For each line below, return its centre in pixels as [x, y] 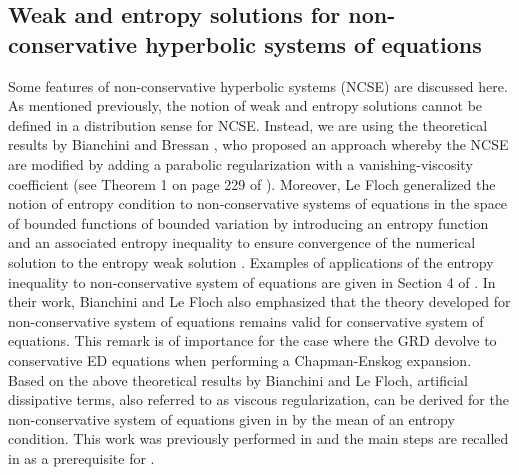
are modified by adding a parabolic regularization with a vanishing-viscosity [240, 163]
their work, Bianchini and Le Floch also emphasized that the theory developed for [259, 301]
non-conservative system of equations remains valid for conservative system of [246, 320]
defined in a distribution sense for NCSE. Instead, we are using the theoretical [248, 124]
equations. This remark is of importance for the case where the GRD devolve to [252, 340]
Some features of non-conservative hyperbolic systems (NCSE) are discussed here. [258, 85]
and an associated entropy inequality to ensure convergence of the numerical [242, 242]
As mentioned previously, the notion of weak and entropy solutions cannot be [245, 105]
